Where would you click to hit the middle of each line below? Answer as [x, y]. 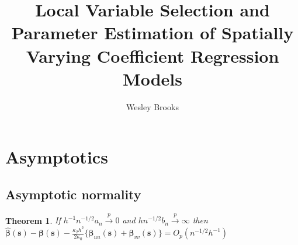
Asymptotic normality [73, 194]
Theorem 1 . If [33, 220]
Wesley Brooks [153, 106]
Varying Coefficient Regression [153, 55]
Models [153, 78]
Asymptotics [57, 157]
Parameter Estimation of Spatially [153, 33]
